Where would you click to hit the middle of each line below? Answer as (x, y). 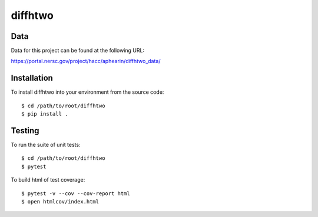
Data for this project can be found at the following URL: (77, 51)
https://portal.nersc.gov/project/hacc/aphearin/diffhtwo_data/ (86, 61)
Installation (32, 78)
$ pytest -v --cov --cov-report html (76, 193)
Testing (25, 131)
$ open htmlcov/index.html (60, 201)
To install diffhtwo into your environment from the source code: (87, 92)
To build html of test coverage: (48, 180)
